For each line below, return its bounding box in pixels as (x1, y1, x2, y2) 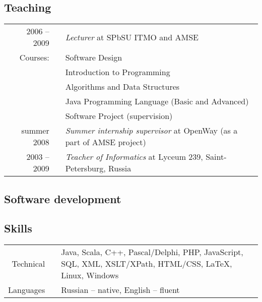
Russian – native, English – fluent (61, 284, 180, 296)
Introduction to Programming (65, 66, 170, 78)
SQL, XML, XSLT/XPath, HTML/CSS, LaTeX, (61, 258, 232, 270)
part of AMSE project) (65, 136, 146, 148)
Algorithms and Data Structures (65, 81, 180, 93)
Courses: (19, 51, 49, 64)
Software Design (65, 51, 122, 64)
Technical (12, 258, 45, 270)
